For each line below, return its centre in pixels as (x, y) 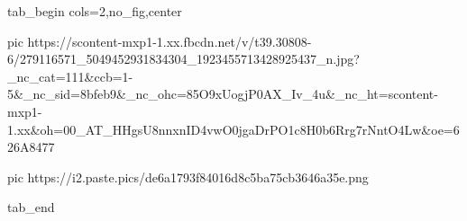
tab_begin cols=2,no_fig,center (95, 11)
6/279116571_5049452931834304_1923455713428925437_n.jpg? (183, 59)
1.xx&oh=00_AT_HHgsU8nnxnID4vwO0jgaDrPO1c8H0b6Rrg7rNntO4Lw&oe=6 (233, 129)
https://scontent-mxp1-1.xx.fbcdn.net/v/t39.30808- (169, 41)
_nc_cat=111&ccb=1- (70, 76)
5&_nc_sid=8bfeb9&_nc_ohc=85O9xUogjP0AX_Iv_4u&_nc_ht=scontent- (223, 94)
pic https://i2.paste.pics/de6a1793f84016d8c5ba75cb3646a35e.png (188, 177)
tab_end (31, 207)
